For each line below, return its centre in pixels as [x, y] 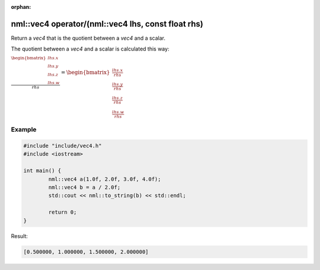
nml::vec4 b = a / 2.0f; [84, 188]
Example [24, 129]
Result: [19, 236]
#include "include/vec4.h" [63, 146]
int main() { [42, 171]
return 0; [63, 212]
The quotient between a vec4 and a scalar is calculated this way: [90, 49]
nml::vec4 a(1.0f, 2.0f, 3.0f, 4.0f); [105, 179]
